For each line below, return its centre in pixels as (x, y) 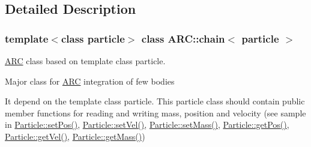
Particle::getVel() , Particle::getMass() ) (75, 136)
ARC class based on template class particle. (85, 61)
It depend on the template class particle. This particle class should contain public (155, 101)
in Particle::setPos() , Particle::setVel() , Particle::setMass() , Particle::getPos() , (147, 124)
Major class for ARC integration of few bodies (90, 81)
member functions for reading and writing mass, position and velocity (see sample (155, 112)
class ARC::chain (183, 38)
